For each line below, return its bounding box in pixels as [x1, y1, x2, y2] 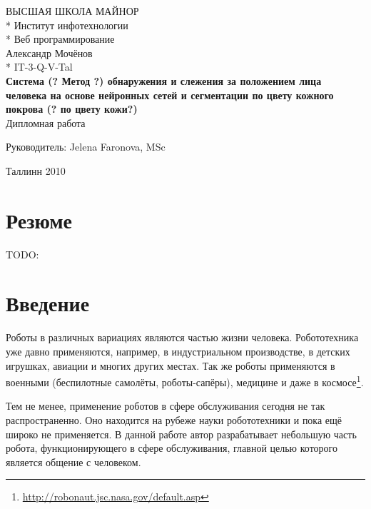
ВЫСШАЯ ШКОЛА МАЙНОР [6, 4, 139, 18]
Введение [6, 288, 90, 318]
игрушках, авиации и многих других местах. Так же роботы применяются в [6, 358, 335, 373]
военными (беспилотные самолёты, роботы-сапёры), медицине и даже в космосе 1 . [6, 373, 364, 389]
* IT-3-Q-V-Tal [6, 59, 73, 74]
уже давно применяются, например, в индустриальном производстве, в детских [6, 343, 350, 358]
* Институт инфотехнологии [6, 17, 128, 32]
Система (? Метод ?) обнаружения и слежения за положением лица [6, 73, 322, 88]
